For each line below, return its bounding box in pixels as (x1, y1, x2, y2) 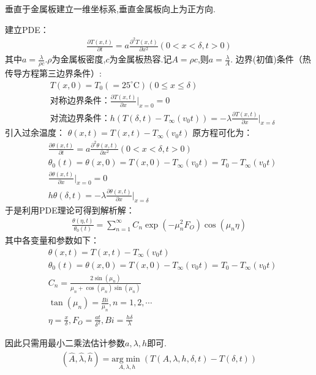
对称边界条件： (50, 97, 110, 106)
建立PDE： (5, 23, 49, 35)
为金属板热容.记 (109, 53, 172, 65)
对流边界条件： (50, 114, 110, 123)
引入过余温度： (5, 126, 65, 139)
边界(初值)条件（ (235, 53, 303, 65)
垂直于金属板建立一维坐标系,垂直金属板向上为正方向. (5, 2, 216, 15)
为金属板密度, (51, 53, 106, 65)
